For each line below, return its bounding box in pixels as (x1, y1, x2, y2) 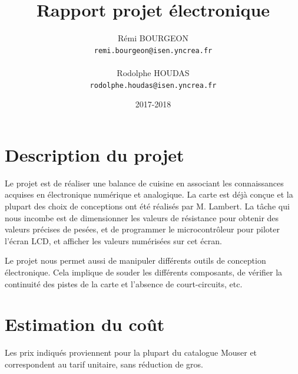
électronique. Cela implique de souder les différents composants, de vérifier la (5, 265, 283, 278)
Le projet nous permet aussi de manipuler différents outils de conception (5, 254, 266, 267)
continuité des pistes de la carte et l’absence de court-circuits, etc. (5, 277, 243, 290)
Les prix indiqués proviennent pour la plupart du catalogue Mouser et (5, 346, 257, 359)
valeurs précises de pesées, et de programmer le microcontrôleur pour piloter (5, 223, 280, 235)
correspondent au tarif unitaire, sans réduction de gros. (5, 357, 203, 370)
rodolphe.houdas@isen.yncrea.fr (90, 81, 217, 90)
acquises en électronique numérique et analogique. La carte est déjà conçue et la (5, 188, 293, 201)
